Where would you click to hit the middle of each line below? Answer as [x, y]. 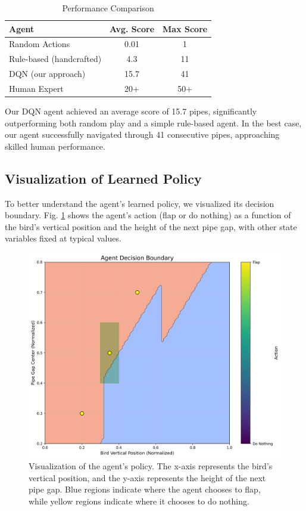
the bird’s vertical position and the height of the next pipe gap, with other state [151, 226]
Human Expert [36, 88]
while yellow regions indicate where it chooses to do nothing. [139, 501]
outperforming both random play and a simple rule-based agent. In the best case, [153, 123]
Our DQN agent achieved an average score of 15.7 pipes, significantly [131, 111]
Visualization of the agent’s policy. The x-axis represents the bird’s [151, 466]
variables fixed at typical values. [63, 238]
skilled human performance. [55, 146]
